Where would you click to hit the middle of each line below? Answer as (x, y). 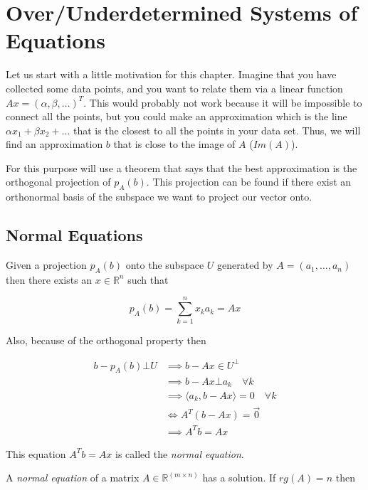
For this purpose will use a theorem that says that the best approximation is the (182, 167)
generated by (245, 265)
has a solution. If (239, 478)
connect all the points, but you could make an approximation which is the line (177, 116)
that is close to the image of (174, 144)
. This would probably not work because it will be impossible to (223, 102)
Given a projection (46, 265)
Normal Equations (74, 235)
